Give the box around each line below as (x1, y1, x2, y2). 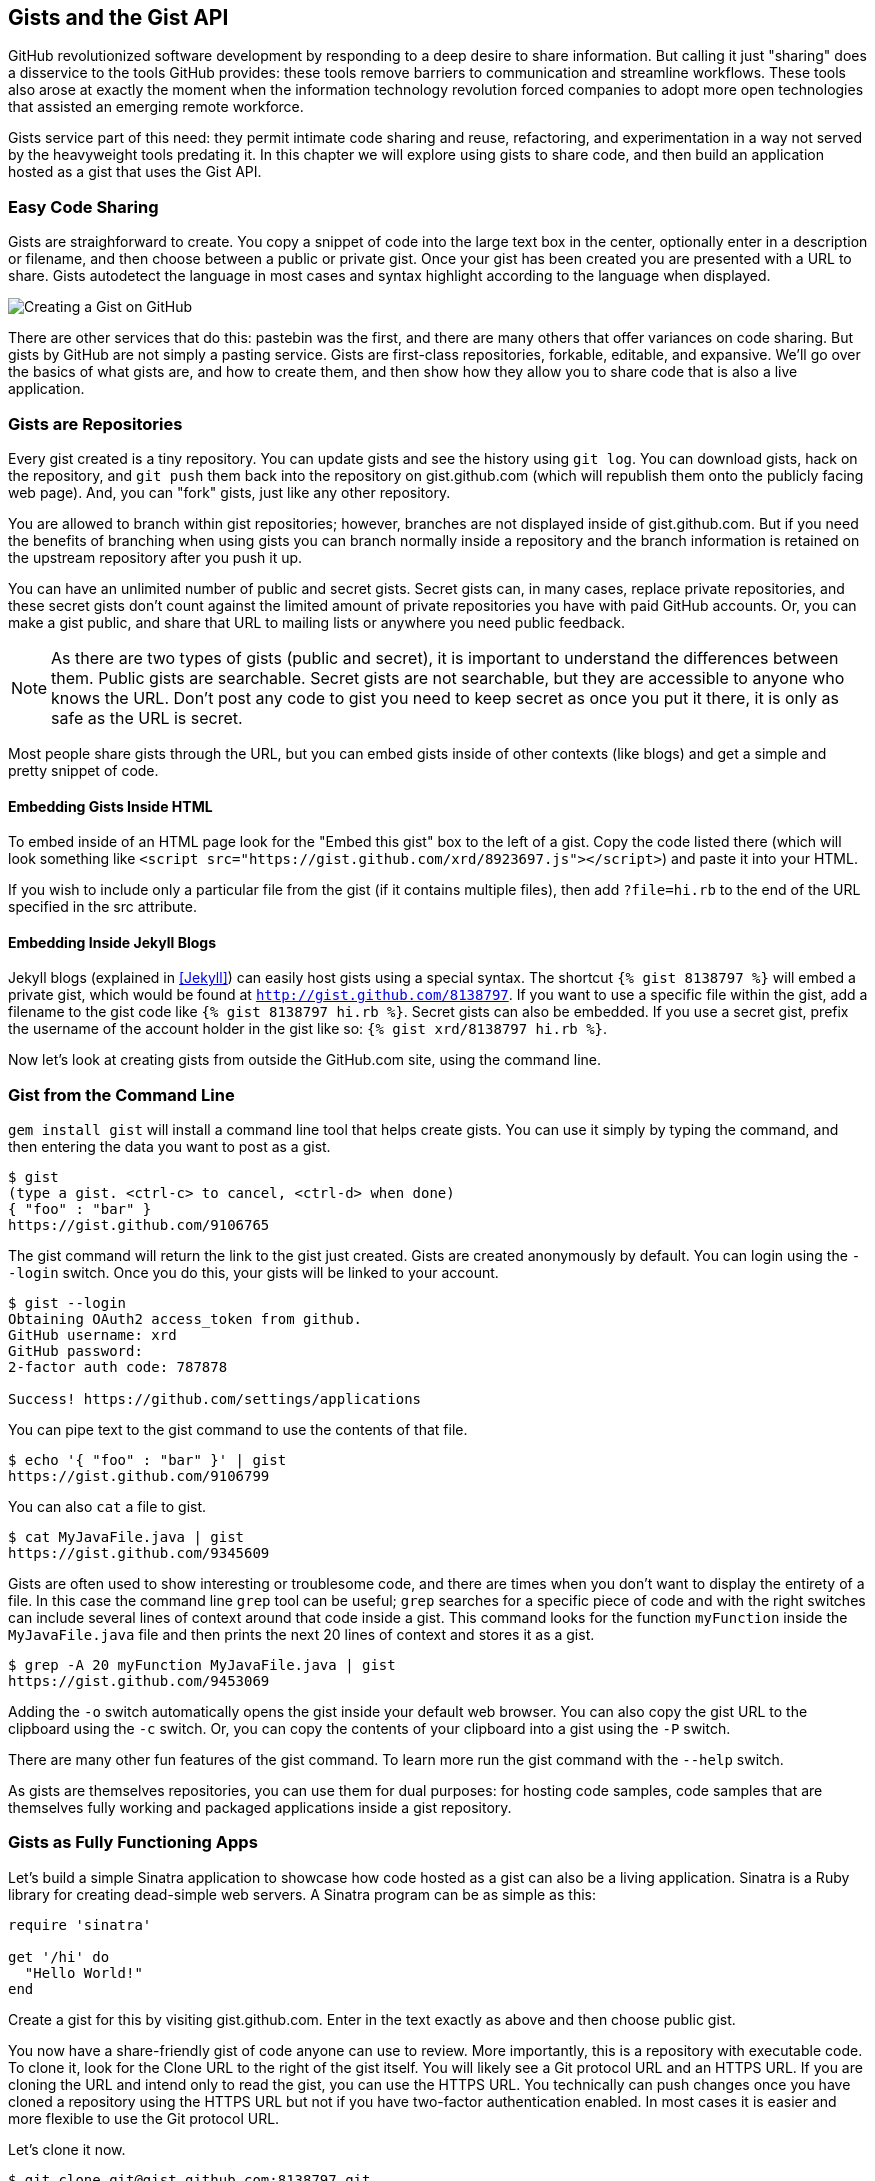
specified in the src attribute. (8, 898, 197, 916)
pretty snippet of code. (8, 761, 159, 779)
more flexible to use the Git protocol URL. (8, 2109, 280, 2127)
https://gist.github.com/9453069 (8, 1673, 270, 1690)
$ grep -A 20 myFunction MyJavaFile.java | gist (8, 1657, 396, 1674)
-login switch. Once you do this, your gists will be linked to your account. (8, 1264, 499, 1282)
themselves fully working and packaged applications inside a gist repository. (8, 1799, 512, 1817)
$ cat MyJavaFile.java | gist (8, 1529, 245, 1546)
